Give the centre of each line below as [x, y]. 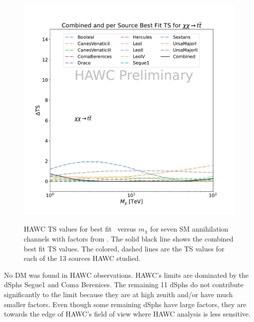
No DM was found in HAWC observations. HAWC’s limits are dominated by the [126, 275]
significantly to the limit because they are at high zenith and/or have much [119, 294]
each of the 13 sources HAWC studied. [82, 258]
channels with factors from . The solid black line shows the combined [129, 239]
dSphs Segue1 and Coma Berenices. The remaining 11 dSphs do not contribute [124, 284]
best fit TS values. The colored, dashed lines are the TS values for [124, 248]
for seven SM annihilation [189, 228]
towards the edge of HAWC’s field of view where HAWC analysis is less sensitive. [127, 314]
